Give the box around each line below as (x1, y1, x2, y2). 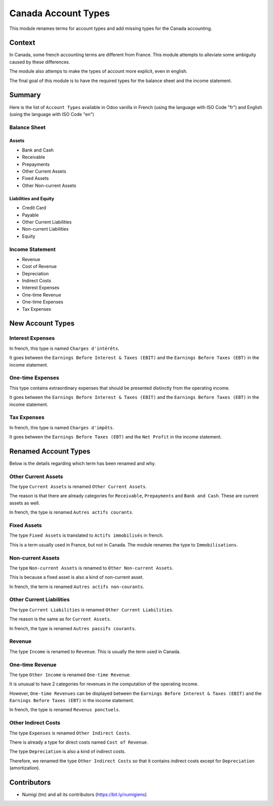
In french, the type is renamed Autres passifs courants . (9, 625, 136, 631)
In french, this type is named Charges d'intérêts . (9, 345, 120, 351)
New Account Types (9, 319, 75, 328)
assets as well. (9, 500, 40, 506)
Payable (22, 212, 39, 218)
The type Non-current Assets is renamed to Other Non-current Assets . (9, 565, 174, 571)
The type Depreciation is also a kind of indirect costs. (9, 748, 126, 755)
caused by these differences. (9, 59, 70, 65)
